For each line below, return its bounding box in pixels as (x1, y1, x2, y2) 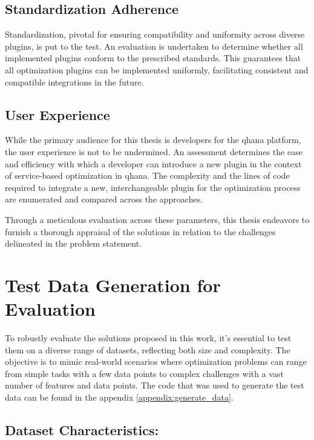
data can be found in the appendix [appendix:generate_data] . (5, 391, 234, 403)
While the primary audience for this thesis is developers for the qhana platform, (5, 133, 301, 146)
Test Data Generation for (5, 272, 221, 297)
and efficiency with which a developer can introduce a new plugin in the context (5, 157, 302, 170)
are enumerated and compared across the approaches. (5, 193, 203, 205)
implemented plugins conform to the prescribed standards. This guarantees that (5, 52, 301, 64)
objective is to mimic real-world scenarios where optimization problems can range (5, 355, 307, 368)
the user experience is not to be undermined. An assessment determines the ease (5, 145, 303, 158)
